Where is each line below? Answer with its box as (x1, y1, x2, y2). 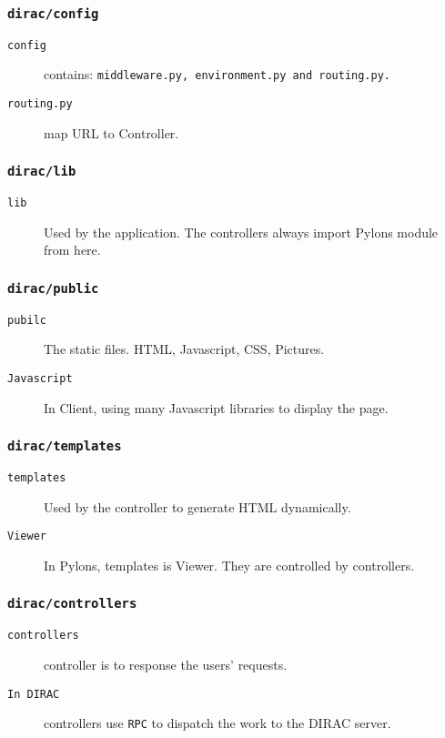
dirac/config (7, 5, 99, 21)
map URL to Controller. (44, 123, 179, 142)
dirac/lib (7, 164, 76, 179)
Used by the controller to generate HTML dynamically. (44, 497, 351, 516)
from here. (44, 240, 101, 259)
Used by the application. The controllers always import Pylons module (44, 222, 439, 241)
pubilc (7, 313, 46, 327)
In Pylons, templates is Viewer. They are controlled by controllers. (44, 555, 415, 574)
